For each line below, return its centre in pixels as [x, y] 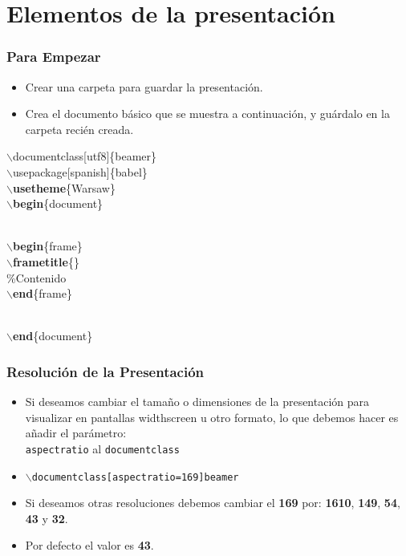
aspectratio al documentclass [102, 448]
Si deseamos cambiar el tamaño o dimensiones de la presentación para [197, 402]
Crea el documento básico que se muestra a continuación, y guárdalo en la [207, 114]
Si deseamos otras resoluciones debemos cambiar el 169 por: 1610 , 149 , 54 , [213, 503]
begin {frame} [47, 246]
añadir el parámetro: [76, 433]
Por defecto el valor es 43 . [89, 545]
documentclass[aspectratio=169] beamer [135, 477]
